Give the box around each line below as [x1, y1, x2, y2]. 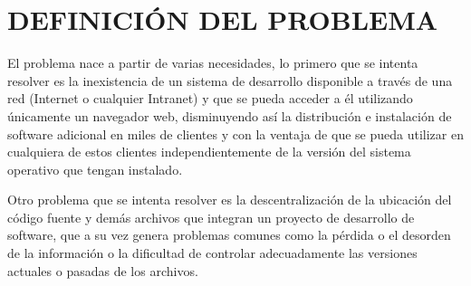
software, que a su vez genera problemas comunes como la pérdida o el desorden [7, 225, 451, 244]
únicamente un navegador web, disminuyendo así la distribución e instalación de [7, 106, 452, 125]
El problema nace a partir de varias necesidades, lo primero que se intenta [7, 53, 418, 72]
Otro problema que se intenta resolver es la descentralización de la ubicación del [7, 190, 452, 209]
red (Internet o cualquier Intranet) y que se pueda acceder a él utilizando [7, 89, 413, 108]
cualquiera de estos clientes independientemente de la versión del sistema [7, 142, 411, 161]
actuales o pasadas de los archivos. [7, 261, 198, 280]
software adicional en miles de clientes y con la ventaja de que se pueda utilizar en [7, 124, 464, 143]
